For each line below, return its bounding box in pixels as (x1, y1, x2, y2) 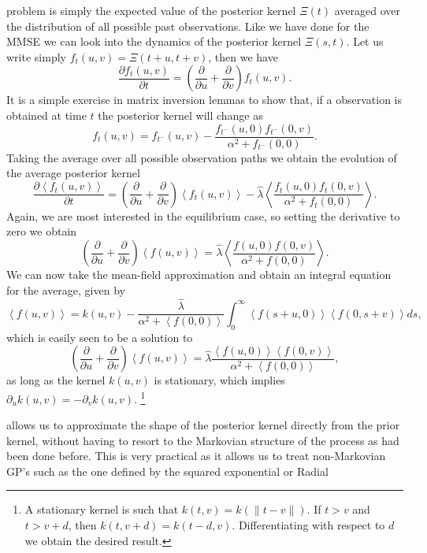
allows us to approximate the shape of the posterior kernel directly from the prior (6, 417, 400, 433)
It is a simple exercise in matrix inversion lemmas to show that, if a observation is (6, 91, 402, 108)
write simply (6, 48, 66, 65)
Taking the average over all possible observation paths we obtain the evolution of (6, 149, 397, 165)
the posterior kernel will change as (98, 106, 263, 123)
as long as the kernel (6, 372, 106, 388)
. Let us (346, 33, 384, 50)
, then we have (208, 48, 278, 65)
